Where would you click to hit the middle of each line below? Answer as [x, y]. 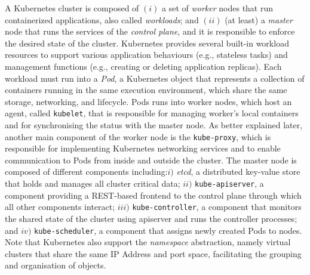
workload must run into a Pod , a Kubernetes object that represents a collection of [155, 78]
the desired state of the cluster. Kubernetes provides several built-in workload [147, 43]
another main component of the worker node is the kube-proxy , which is [138, 136]
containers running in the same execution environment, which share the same [146, 90]
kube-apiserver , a [229, 183]
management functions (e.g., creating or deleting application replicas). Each [143, 66]
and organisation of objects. [56, 265]
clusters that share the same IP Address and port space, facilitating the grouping [153, 253]
